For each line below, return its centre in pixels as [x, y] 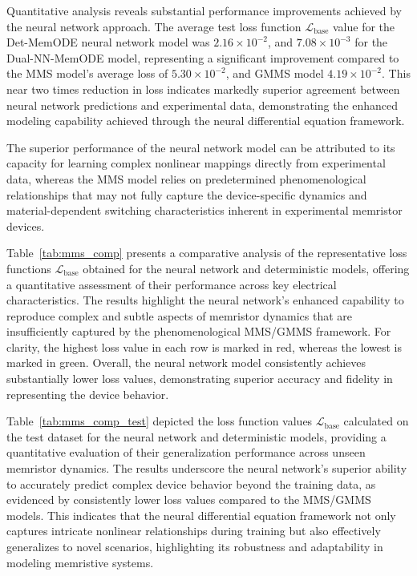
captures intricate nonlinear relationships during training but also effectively [194, 531]
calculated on [376, 421]
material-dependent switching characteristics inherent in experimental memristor [204, 210]
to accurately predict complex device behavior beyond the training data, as [191, 483]
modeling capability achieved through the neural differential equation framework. [206, 121]
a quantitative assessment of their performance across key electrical [172, 284]
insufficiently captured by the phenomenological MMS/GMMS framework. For [199, 331]
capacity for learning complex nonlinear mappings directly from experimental [196, 163]
